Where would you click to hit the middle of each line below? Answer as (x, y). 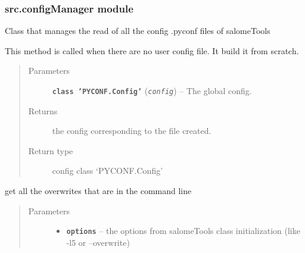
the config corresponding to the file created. (132, 131)
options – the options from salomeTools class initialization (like (183, 231)
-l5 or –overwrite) (98, 242)
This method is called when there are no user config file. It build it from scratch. (152, 50)
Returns (43, 110)
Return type (51, 150)
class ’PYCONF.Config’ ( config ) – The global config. (152, 90)
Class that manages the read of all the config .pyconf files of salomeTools (138, 31)
